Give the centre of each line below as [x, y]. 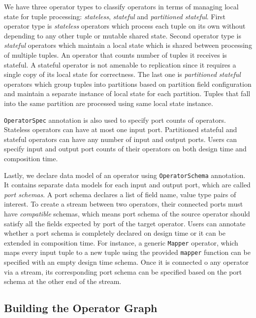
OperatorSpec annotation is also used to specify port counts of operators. [115, 120]
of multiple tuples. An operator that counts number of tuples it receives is [115, 54]
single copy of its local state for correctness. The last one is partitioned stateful [122, 74]
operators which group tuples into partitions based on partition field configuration [128, 84]
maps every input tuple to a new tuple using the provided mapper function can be [127, 252]
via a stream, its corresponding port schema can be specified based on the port [123, 271]
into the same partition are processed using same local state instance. [109, 103]
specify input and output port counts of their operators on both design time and [125, 149]
